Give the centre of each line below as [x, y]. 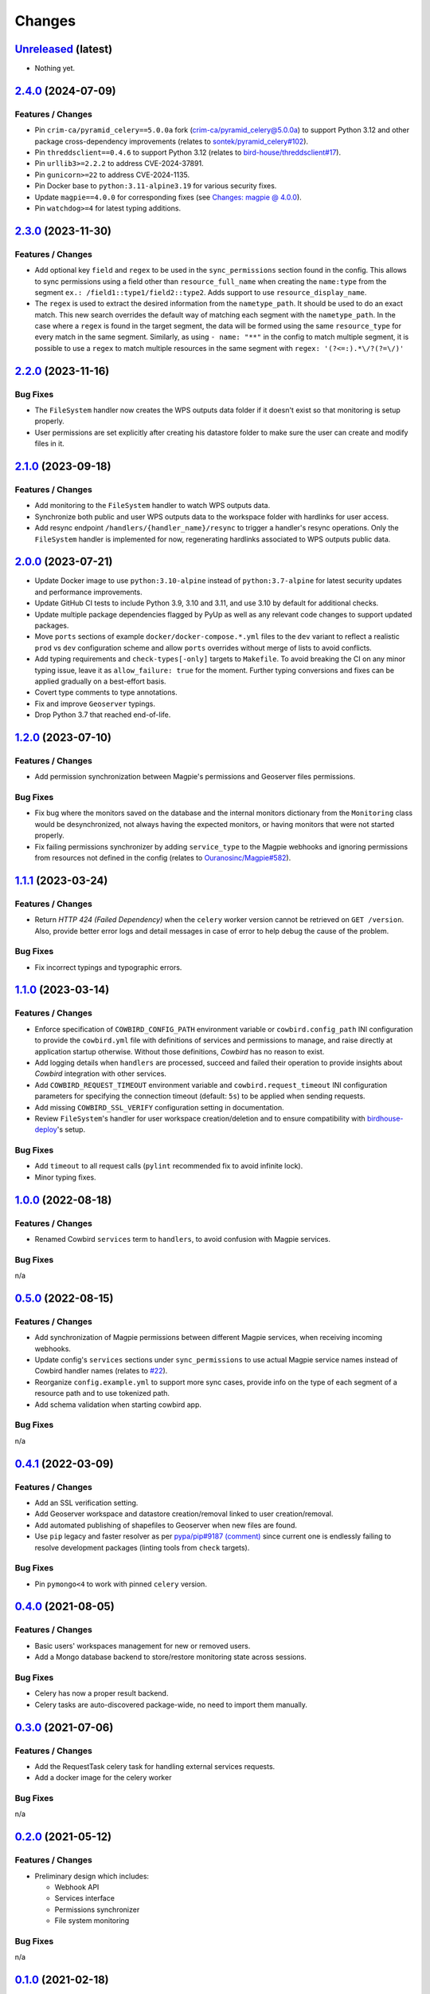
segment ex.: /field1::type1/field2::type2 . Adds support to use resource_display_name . [201, 292]
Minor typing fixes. [65, 1177]
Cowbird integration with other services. [101, 1074]
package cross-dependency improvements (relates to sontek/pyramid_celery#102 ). [172, 141]
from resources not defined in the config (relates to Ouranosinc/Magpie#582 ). [163, 857]
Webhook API [77, 1887]
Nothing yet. [55, 69]
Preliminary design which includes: [92, 1876]
